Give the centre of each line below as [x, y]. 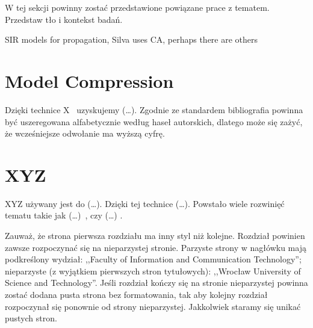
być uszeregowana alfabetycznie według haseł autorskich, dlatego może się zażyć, [154, 121]
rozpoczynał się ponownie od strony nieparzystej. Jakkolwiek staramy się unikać [153, 306]
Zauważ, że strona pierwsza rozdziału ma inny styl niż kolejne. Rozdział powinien [155, 235]
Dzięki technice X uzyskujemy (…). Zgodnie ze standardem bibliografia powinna [154, 109]
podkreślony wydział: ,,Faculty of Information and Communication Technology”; [153, 259]
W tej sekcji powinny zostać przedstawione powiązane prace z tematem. [137, 7]
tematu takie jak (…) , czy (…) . [64, 215]
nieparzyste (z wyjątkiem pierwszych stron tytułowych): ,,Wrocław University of [153, 271]
